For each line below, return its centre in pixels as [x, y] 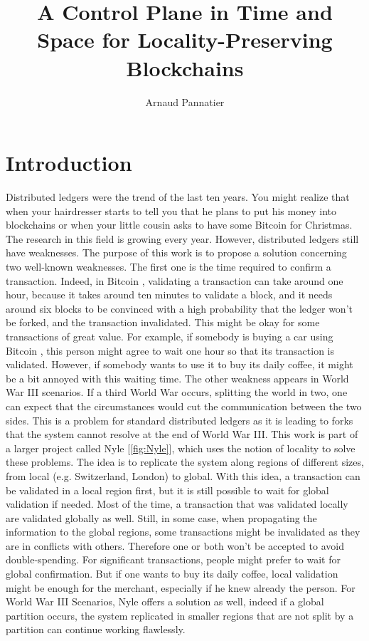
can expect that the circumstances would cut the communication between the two [184, 406]
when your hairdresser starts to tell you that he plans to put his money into [171, 210]
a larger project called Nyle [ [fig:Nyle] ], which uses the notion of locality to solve [181, 448]
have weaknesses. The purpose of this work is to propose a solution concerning [176, 252]
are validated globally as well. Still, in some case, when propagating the [161, 517]
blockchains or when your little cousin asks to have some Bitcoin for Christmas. [179, 225]
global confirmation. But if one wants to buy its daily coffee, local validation [172, 574]
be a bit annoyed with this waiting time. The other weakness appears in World [177, 378]
